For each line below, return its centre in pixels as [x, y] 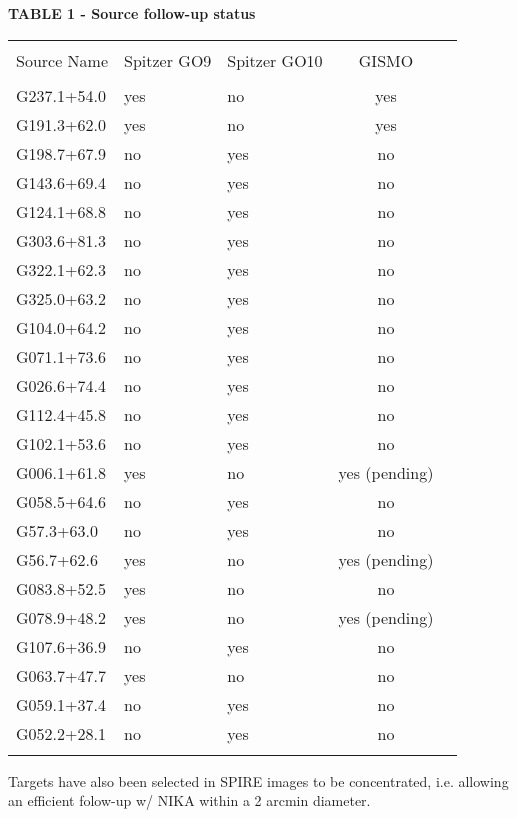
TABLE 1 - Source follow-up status [132, 13]
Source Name [62, 60]
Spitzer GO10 [275, 60]
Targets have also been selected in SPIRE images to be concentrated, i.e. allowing [258, 780]
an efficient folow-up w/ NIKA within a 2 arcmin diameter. [189, 800]
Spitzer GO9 [168, 60]
